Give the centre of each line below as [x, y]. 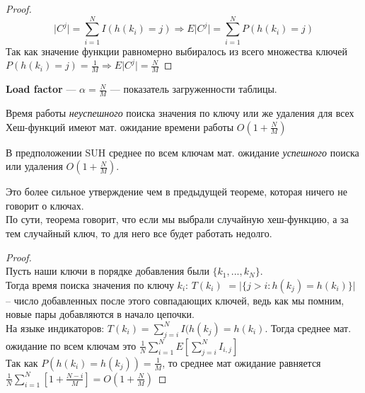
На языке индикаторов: [55, 327]
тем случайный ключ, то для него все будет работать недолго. [139, 233]
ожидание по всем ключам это [71, 345]
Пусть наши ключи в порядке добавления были [108, 271]
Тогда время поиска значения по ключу [90, 284]
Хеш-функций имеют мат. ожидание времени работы [120, 126]
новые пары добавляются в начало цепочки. [100, 314]
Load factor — [41, 89]
